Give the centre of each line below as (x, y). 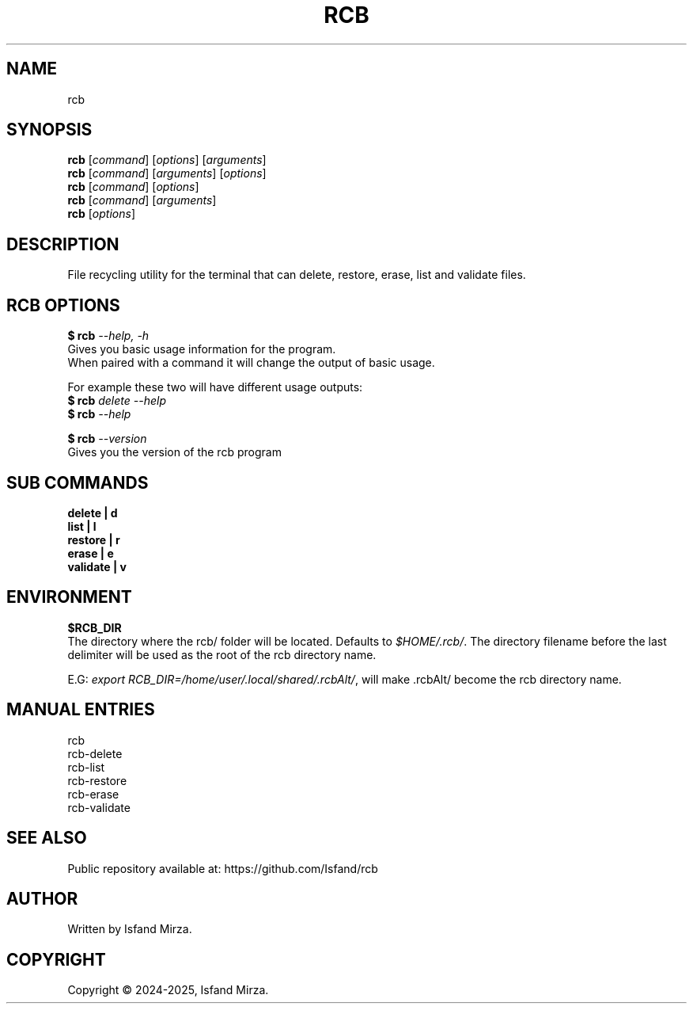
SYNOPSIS (49, 130)
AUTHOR (42, 898)
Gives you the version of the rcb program (174, 452)
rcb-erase (93, 794)
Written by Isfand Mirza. (130, 929)
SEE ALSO (47, 838)
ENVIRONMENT (69, 597)
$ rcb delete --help (117, 401)
